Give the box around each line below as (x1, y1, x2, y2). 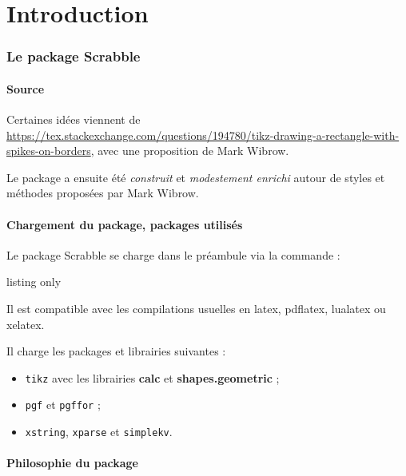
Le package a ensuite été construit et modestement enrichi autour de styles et (6, 169, 385, 185)
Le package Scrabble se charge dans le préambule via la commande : (6, 246, 340, 263)
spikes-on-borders (6, 142, 91, 159)
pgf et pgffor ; (25, 396, 101, 413)
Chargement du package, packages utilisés (6, 216, 243, 232)
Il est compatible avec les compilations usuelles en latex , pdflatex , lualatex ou (6, 299, 386, 316)
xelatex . (6, 315, 45, 332)
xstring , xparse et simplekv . (25, 423, 173, 440)
